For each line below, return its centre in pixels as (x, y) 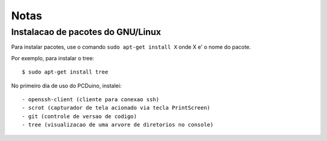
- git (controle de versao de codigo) (80, 116)
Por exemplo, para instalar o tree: (53, 58)
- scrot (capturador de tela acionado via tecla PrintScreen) (116, 108)
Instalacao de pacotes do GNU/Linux (86, 32)
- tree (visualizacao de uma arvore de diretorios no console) (118, 125)
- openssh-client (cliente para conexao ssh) (91, 99)
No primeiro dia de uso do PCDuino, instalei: (66, 86)
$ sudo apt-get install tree (65, 72)
